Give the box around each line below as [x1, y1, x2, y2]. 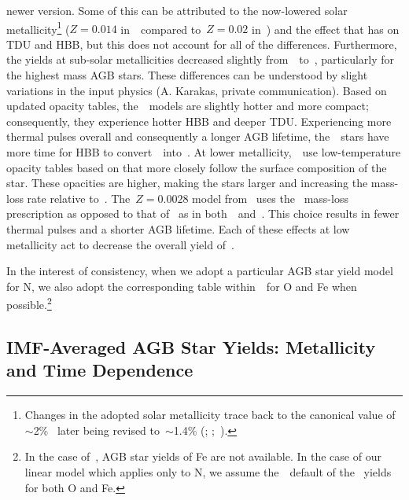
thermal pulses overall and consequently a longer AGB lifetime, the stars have [6, 128, 389, 145]
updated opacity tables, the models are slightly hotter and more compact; [6, 97, 369, 114]
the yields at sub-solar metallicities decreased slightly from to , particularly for [6, 51, 395, 68]
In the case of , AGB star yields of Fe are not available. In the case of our [24, 448, 381, 465]
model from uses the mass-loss [192, 189, 348, 206]
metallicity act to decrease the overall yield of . [6, 236, 234, 252]
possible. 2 [6, 294, 52, 312]
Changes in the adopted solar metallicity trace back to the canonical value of [24, 406, 396, 423]
